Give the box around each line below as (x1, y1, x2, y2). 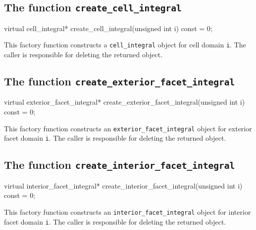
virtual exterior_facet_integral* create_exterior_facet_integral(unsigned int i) (4, 97, 245, 107)
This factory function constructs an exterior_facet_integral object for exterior (4, 123, 252, 133)
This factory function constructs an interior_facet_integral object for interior (4, 206, 251, 217)
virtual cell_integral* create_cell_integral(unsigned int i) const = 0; (4, 23, 212, 33)
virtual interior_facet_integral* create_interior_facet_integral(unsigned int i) (4, 180, 243, 191)
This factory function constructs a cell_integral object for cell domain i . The (4, 39, 246, 50)
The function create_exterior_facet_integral (4, 74, 235, 89)
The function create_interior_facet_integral (4, 157, 235, 172)
